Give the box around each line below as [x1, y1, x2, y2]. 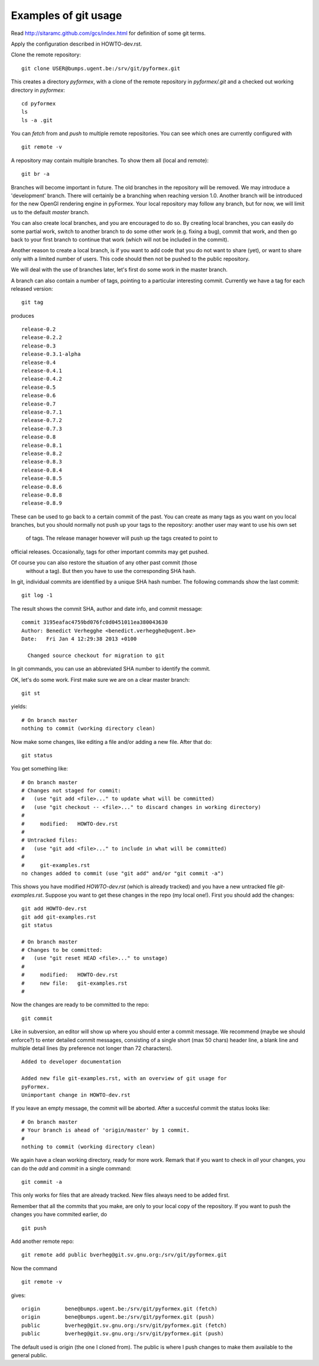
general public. [11, 1351, 47, 1358]
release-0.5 [21, 384, 56, 391]
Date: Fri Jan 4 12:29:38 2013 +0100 [21, 635, 137, 642]
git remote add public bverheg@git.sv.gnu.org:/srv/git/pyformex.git [21, 1252, 227, 1258]
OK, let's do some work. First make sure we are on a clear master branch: [11, 676, 190, 683]
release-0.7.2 [21, 417, 62, 424]
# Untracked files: [21, 837, 78, 843]
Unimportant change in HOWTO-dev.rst [21, 1091, 131, 1098]
